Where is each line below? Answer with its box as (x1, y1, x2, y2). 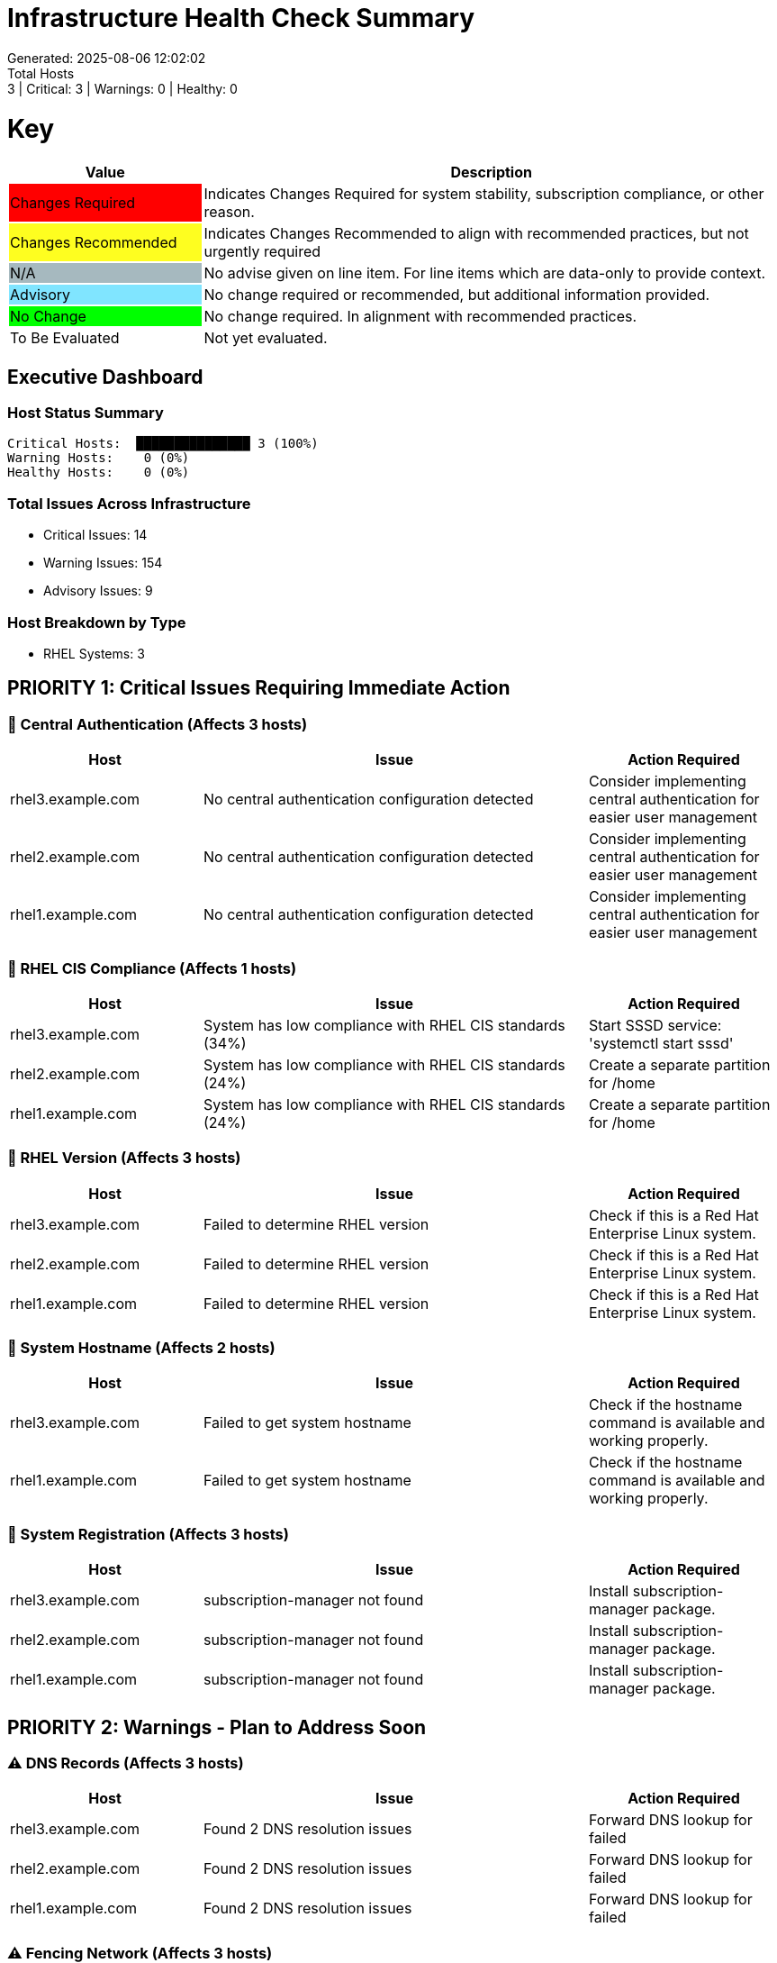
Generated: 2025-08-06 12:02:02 (7, 50, 206, 66)
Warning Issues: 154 (43, 555, 163, 571)
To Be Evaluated (10, 329, 120, 348)
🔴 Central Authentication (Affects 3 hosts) (7, 714, 308, 733)
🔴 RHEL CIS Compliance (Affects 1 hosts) (7, 959, 297, 977)
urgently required (203, 242, 321, 261)
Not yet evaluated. (203, 329, 328, 348)
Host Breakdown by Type (7, 613, 186, 632)
